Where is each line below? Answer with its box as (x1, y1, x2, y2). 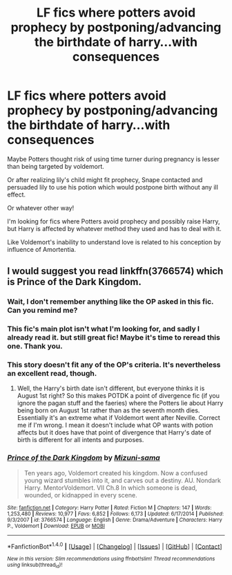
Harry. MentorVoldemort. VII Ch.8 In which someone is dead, (23, 483, 197, 492)
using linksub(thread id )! (7, 562, 63, 569)
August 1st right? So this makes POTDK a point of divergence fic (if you (17, 392, 220, 400)
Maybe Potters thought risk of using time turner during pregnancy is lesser (7, 154, 220, 163)
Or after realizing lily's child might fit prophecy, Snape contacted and (7, 175, 203, 184)
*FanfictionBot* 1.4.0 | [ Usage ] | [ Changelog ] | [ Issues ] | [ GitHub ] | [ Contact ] (7, 541, 222, 551)
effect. (7, 190, 26, 199)
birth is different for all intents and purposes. (17, 436, 144, 444)
